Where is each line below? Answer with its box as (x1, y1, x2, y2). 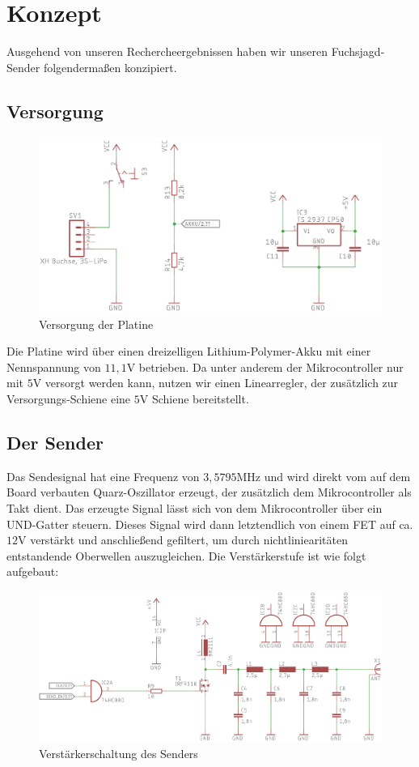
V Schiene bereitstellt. (139, 390, 249, 407)
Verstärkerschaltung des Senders (39, 745, 198, 762)
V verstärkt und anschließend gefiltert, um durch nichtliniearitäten (18, 531, 348, 548)
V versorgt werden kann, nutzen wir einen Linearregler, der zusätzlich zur (32, 374, 399, 391)
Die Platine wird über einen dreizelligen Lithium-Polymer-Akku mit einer (6, 343, 371, 360)
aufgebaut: (6, 563, 59, 580)
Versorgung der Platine (39, 315, 154, 332)
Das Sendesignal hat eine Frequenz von (6, 467, 200, 484)
